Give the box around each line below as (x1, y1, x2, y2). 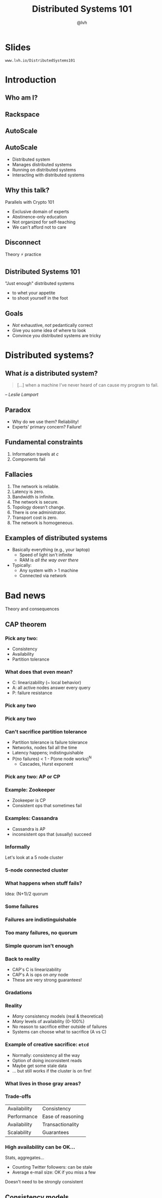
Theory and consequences (5, 606, 60, 612)
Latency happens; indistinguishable (12, 750, 84, 756)
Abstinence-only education (12, 214, 67, 219)
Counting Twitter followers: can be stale (12, 1164, 93, 1170)
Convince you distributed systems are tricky (12, 333, 101, 339)
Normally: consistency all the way (12, 1052, 80, 1058)
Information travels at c (12, 451, 59, 457)
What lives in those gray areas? (5, 1080, 81, 1087)
